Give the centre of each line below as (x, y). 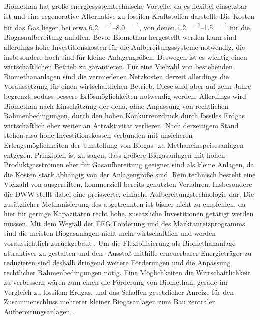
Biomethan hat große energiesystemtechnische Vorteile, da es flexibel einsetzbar (126, 6)
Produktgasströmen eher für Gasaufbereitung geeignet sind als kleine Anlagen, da (129, 165)
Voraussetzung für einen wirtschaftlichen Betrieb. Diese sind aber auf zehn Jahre (128, 86)
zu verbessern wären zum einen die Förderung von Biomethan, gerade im (116, 282)
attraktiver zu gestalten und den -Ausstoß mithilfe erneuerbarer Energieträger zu (128, 253)
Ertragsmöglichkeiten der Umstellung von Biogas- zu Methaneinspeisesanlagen (124, 145)
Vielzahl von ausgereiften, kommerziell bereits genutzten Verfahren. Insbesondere (128, 184)
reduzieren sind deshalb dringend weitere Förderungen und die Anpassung (117, 263)
